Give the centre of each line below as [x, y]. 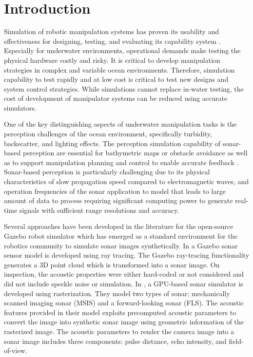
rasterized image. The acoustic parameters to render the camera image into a [119, 331]
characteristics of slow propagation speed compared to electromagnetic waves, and [126, 181]
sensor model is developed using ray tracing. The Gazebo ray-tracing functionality [127, 255]
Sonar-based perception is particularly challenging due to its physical [107, 172]
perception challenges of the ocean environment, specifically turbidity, [108, 134]
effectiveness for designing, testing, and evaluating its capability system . [112, 41]
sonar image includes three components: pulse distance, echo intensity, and [115, 341]
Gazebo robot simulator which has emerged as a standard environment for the [121, 236]
